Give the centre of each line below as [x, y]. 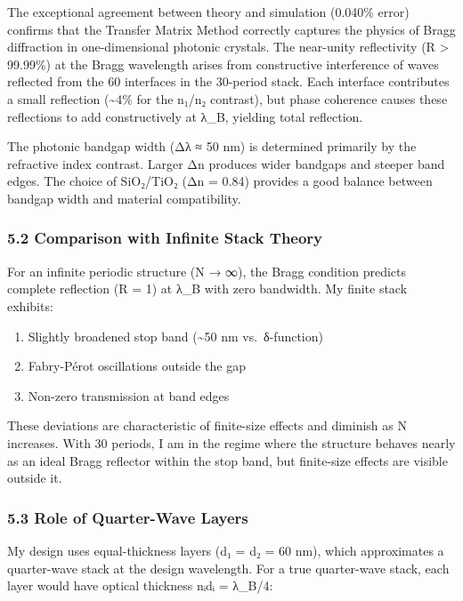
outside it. [35, 478]
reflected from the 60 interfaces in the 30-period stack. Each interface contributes [228, 81]
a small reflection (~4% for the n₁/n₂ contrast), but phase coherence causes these [227, 98]
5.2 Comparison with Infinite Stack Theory [165, 238]
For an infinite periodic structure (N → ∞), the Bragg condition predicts [207, 271]
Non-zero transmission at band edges [129, 395]
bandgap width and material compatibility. [124, 198]
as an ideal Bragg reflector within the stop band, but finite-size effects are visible [227, 460]
